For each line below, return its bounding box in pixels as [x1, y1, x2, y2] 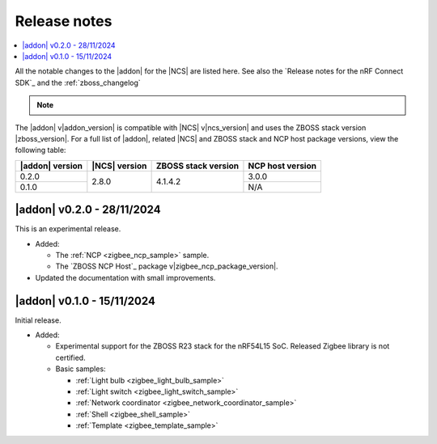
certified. [55, 353, 86, 362]
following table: [15, 146, 66, 155]
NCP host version [248, 160, 317, 171]
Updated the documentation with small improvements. [35, 273, 216, 282]
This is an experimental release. [15, 224, 121, 234]
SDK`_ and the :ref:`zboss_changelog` [15, 78, 141, 87]
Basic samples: [55, 364, 106, 374]
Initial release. [15, 315, 62, 325]
